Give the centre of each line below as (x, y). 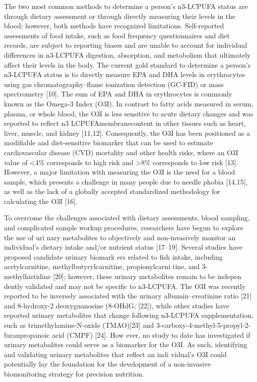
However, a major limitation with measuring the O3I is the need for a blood (120, 172)
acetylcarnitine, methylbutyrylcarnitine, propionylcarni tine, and (102, 266)
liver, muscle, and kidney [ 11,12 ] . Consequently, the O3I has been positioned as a (127, 133)
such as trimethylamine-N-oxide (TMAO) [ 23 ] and (79, 325)
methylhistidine (28, 276)
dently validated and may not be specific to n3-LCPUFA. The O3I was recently (125, 286)
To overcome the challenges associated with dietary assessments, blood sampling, (127, 218)
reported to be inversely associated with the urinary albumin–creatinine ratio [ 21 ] (128, 296)
